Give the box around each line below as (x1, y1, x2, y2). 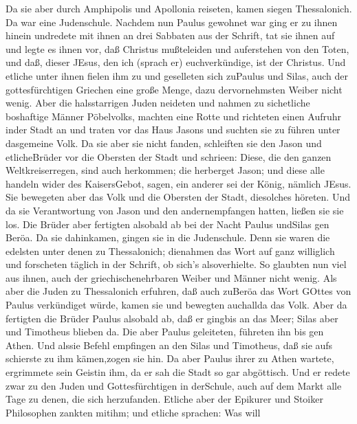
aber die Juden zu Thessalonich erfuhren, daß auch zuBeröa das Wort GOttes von (6, 284, 351, 298)
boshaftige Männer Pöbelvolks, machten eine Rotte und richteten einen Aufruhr (6, 109, 342, 123)
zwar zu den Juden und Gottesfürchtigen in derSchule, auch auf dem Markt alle (6, 378, 342, 392)
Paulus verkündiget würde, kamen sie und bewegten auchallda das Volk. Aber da (6, 298, 347, 312)
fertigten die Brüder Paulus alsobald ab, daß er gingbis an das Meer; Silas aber (6, 311, 338, 325)
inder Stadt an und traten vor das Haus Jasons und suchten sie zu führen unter (6, 122, 340, 137)
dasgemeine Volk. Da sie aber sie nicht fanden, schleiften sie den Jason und (6, 135, 322, 150)
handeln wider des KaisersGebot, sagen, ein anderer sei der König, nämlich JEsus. (6, 176, 351, 190)
